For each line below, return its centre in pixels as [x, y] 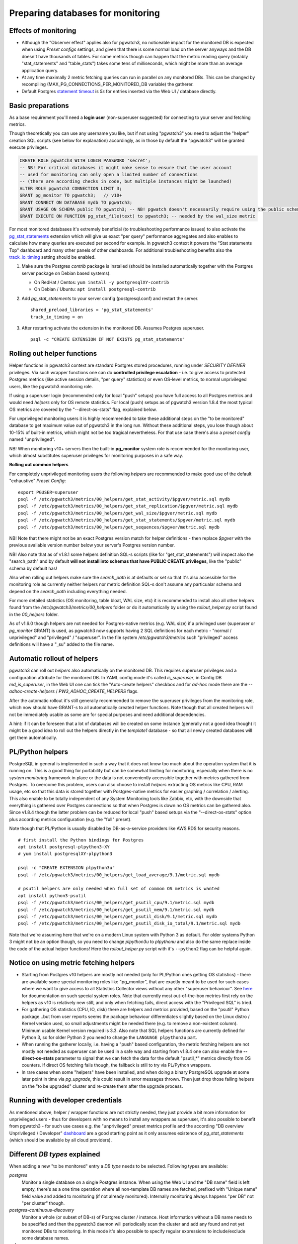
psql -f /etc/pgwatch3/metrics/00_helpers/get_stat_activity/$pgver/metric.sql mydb [124, 499]
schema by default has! [33, 568]
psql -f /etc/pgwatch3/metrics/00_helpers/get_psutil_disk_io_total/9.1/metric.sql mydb [129, 924]
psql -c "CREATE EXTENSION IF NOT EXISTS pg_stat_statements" [108, 339]
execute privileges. [29, 147]
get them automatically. [33, 737]
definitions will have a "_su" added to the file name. [62, 644]
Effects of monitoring [43, 31]
